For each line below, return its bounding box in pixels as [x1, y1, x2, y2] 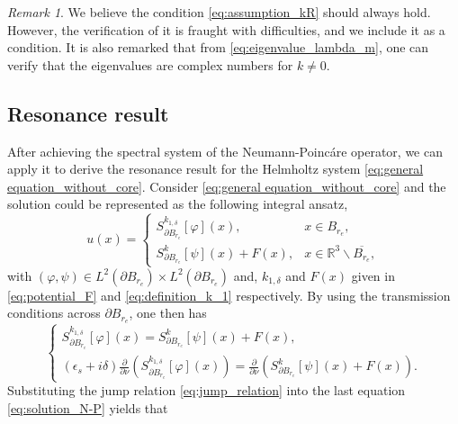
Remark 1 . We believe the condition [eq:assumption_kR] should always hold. [7, 3, 431, 21]
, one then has [129, 303, 207, 322]
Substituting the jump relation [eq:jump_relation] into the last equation [7, 381, 406, 400]
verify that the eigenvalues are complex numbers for [7, 55, 293, 74]
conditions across [7, 303, 101, 322]
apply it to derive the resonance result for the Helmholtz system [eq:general [7, 159, 424, 178]
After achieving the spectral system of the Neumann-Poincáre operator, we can [7, 141, 443, 160]
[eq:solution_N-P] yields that [7, 399, 168, 418]
